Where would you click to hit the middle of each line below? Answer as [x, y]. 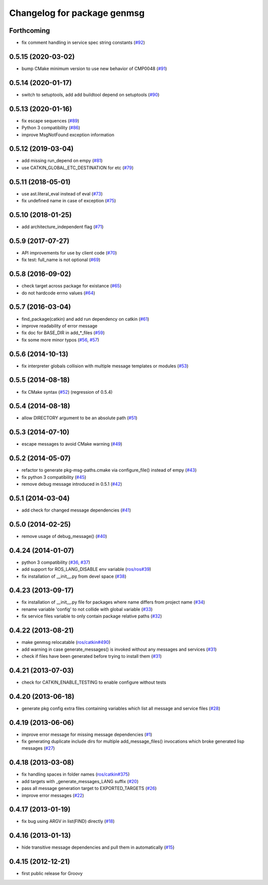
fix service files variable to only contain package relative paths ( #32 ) [92, 616]
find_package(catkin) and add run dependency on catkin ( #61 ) [85, 319]
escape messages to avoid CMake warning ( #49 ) [72, 444]
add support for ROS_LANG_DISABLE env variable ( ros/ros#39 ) [86, 569]
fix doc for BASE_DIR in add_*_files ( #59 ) [63, 333]
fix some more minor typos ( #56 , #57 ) [60, 340]
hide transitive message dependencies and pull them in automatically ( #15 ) [98, 847]
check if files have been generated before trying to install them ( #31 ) [92, 656]
